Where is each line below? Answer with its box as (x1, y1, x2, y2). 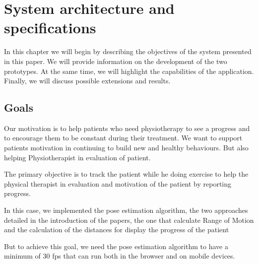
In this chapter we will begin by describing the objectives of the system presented (4, 46, 252, 57)
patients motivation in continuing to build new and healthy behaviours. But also (4, 142, 249, 153)
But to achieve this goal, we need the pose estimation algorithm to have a (4, 241, 228, 251)
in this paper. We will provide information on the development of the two (4, 56, 227, 66)
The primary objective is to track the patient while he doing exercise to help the (4, 169, 249, 179)
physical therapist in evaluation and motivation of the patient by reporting (4, 178, 232, 189)
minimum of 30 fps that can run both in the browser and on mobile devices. (4, 251, 235, 261)
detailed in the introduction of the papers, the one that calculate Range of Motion (4, 214, 254, 225)
